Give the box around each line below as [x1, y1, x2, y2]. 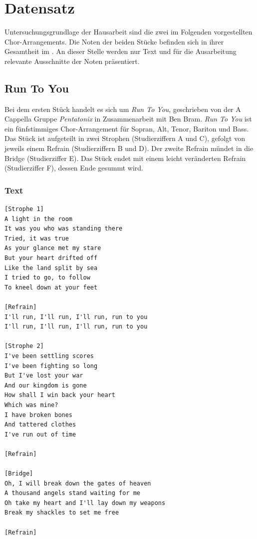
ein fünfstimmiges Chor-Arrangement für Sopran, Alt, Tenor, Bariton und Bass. [4, 123, 249, 133]
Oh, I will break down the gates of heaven [4, 479, 151, 487]
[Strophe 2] [4, 342, 44, 350]
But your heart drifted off [4, 254, 98, 262]
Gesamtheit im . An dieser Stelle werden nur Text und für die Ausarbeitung [4, 46, 237, 56]
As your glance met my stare [4, 244, 101, 252]
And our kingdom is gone [4, 381, 87, 389]
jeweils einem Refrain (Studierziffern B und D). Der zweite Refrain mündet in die [4, 143, 254, 153]
